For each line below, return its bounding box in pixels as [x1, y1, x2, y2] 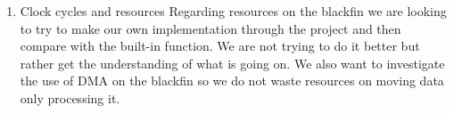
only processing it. [20, 88, 120, 107]
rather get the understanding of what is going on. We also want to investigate [20, 53, 445, 72]
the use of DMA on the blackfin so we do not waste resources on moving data [20, 71, 444, 90]
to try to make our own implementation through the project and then [20, 19, 401, 37]
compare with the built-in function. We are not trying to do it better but [20, 36, 420, 55]
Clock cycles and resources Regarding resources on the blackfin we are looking [20, 2, 447, 20]
